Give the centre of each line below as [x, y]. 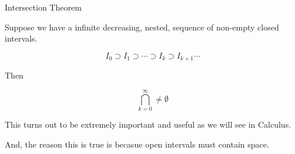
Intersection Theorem [43, 7]
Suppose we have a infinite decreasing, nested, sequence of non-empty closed [142, 27]
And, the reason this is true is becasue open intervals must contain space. [137, 144]
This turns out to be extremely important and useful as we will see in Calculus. [148, 124]
